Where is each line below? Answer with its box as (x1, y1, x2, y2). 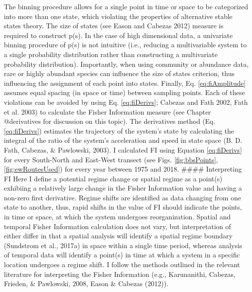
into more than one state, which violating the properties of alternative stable (4, 11, 233, 21)
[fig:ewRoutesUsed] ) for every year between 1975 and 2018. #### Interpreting (4, 164, 242, 174)
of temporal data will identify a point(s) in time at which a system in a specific (4, 250, 240, 260)
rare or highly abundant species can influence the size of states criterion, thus (4, 68, 234, 78)
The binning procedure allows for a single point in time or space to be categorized (4, 1, 249, 11)
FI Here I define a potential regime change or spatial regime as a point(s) (4, 173, 222, 183)
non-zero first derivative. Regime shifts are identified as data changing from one (4, 192, 241, 202)
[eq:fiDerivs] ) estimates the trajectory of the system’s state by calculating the (4, 125, 234, 136)
